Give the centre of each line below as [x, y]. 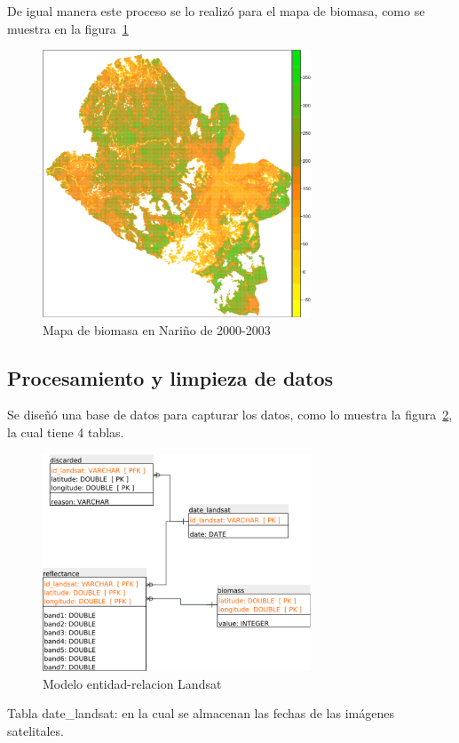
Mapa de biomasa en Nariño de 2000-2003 [157, 329]
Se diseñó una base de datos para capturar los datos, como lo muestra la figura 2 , [230, 415]
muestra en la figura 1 [68, 28]
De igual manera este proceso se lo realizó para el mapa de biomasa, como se [216, 11]
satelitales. [36, 730]
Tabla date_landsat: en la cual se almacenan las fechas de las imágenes [201, 713]
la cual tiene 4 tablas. [66, 432]
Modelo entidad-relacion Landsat [132, 683]
